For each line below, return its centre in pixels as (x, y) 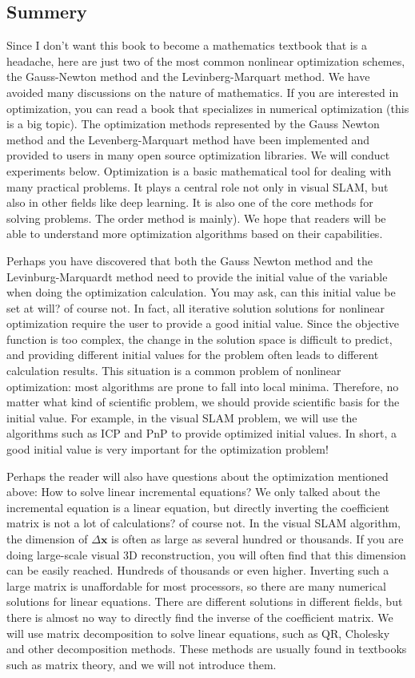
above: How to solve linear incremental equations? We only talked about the (194, 492)
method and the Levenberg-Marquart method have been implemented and (188, 139)
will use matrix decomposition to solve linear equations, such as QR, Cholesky (198, 633)
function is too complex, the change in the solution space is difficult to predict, (200, 339)
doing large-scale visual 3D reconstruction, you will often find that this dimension (206, 554)
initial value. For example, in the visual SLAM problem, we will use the (182, 417)
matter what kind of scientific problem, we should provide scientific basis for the (203, 402)
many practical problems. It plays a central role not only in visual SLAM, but (198, 186)
